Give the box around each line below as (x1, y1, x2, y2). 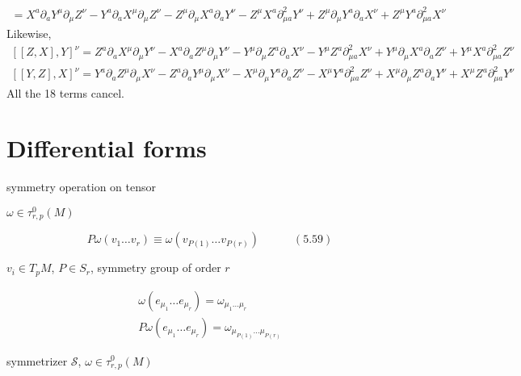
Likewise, (6, 24, 52, 41)
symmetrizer (6, 352, 68, 369)
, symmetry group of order (90, 259, 221, 276)
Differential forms (6, 132, 207, 165)
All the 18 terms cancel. (6, 84, 124, 101)
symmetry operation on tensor (6, 178, 156, 195)
